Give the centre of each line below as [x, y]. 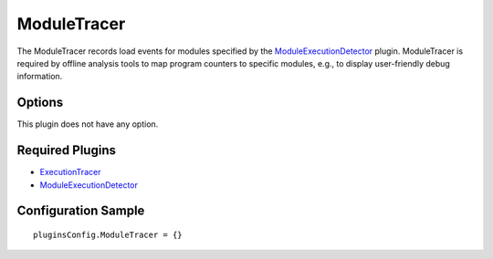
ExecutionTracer [70, 172]
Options [40, 103]
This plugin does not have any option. [88, 124]
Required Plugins [66, 150]
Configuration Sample [81, 211]
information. [40, 77]
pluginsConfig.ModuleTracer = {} [108, 234]
